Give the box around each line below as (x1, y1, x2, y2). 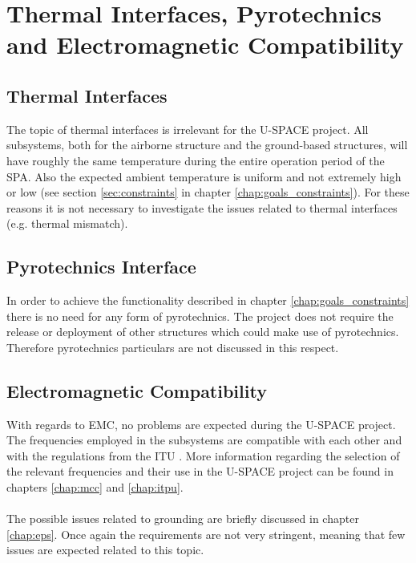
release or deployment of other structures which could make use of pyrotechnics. (6, 323, 399, 340)
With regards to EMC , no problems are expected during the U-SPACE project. (6, 415, 396, 432)
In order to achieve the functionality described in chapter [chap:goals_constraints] (6, 292, 410, 309)
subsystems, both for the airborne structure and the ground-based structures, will (6, 136, 408, 153)
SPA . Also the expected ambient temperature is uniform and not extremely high (6, 168, 402, 184)
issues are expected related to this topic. (6, 541, 204, 558)
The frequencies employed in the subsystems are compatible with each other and (6, 431, 402, 448)
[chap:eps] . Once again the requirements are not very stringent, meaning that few (6, 525, 406, 542)
